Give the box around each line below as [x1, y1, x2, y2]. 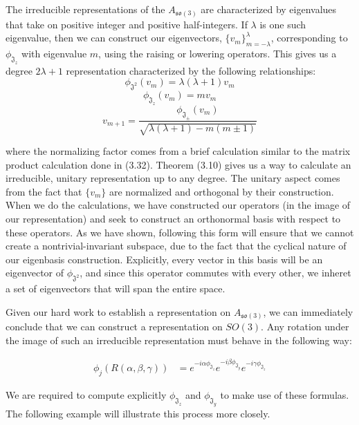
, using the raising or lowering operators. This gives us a [98, 46, 337, 60]
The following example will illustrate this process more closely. [6, 406, 270, 420]
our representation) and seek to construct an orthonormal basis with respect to [6, 211, 341, 225]
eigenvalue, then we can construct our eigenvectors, [6, 30, 222, 45]
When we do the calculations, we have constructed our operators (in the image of [6, 198, 351, 212]
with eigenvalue [21, 46, 87, 60]
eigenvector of [6, 265, 64, 280]
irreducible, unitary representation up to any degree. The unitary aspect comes [6, 171, 340, 185]
